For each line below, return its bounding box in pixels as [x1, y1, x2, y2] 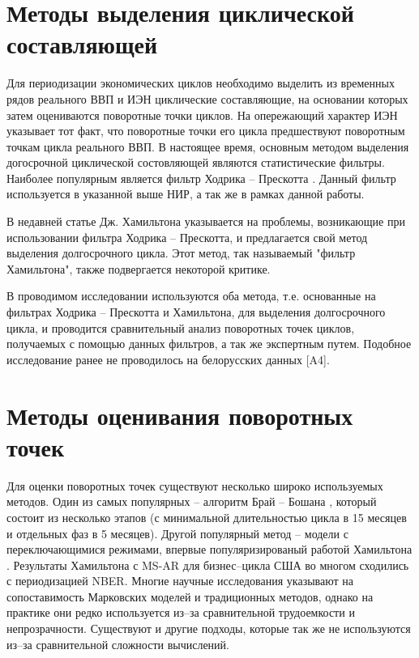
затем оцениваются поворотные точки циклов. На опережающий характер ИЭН [6, 106, 398, 123]
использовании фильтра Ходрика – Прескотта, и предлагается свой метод [6, 228, 368, 245]
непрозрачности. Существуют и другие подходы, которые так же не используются [6, 620, 411, 637]
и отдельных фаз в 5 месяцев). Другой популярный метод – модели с [6, 524, 348, 541]
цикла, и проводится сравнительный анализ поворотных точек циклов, [6, 319, 355, 336]
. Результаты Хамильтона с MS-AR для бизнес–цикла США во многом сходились [6, 556, 409, 573]
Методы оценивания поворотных [6, 398, 353, 431]
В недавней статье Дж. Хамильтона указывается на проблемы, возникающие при [6, 213, 405, 230]
